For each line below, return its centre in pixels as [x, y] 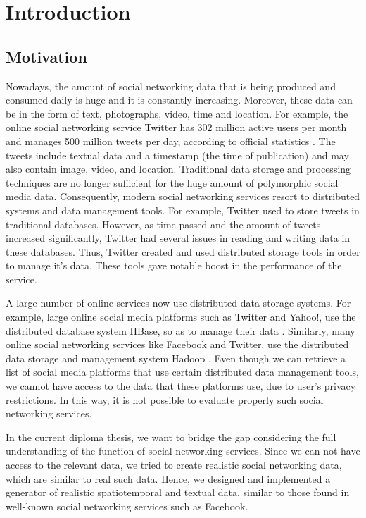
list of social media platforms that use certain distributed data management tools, [182, 372]
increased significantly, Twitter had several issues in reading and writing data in [178, 238]
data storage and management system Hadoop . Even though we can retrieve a [176, 358]
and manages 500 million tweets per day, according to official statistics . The [171, 141]
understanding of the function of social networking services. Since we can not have [183, 451]
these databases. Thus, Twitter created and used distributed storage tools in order [183, 251]
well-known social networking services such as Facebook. [127, 506]
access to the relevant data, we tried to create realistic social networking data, [174, 465]
